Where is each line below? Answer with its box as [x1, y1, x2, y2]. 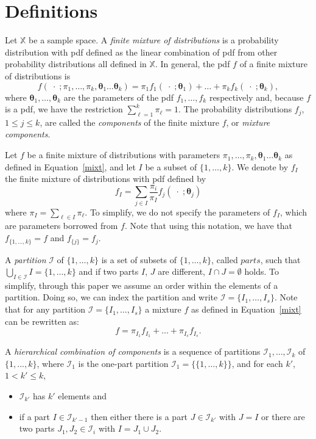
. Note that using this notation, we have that [124, 219, 293, 232]
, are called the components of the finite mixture [40, 115, 219, 128]
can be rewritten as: [5, 314, 79, 327]
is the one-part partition [78, 357, 169, 369]
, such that [260, 253, 301, 266]
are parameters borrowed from [5, 219, 118, 232]
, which [279, 205, 307, 218]
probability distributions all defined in [5, 57, 147, 70]
